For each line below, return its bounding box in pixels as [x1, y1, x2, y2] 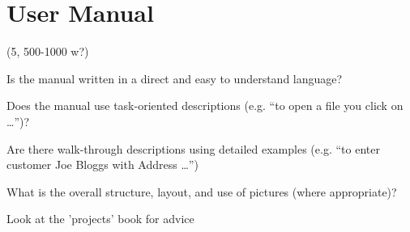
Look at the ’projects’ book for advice [6, 210, 194, 227]
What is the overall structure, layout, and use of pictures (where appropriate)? [6, 183, 397, 200]
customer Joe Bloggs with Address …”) [6, 156, 199, 173]
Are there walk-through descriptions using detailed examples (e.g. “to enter [6, 140, 380, 157]
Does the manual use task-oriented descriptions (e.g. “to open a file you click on [6, 97, 404, 114]
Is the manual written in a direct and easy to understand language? [6, 70, 343, 86]
